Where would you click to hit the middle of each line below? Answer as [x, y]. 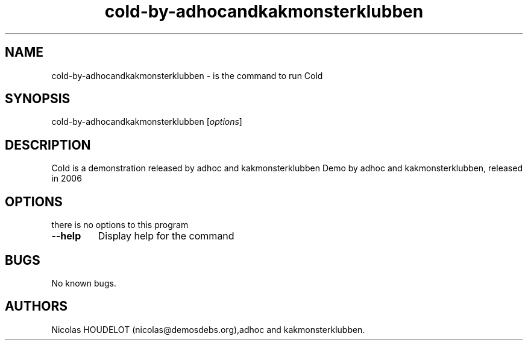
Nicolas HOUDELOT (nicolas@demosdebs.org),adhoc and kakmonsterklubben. [208, 329]
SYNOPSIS [38, 99]
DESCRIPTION [48, 145]
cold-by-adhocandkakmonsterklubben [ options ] [147, 122]
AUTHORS [36, 306]
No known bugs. [84, 283]
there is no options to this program [120, 225]
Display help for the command [166, 236]
